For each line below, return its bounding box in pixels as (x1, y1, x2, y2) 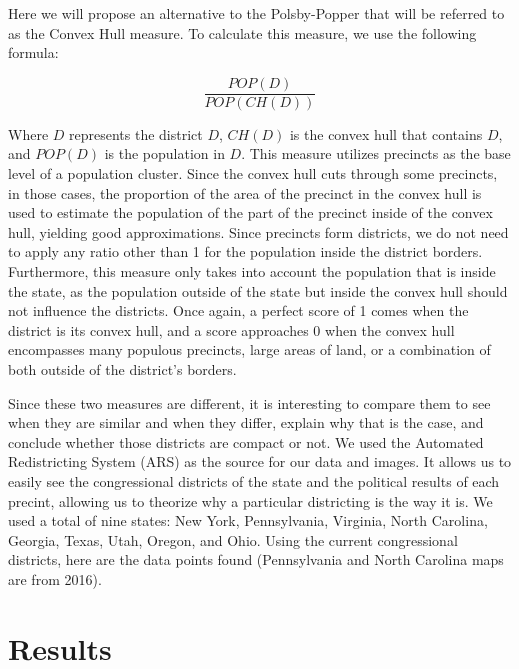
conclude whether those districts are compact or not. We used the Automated (8, 431, 484, 452)
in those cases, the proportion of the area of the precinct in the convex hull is (8, 182, 482, 203)
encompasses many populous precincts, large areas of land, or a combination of (8, 339, 491, 360)
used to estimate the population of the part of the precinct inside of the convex (8, 202, 493, 223)
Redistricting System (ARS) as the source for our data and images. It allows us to (8, 451, 512, 472)
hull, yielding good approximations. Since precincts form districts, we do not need (8, 221, 509, 242)
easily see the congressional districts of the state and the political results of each (8, 470, 500, 491)
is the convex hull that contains (289, 123, 483, 144)
